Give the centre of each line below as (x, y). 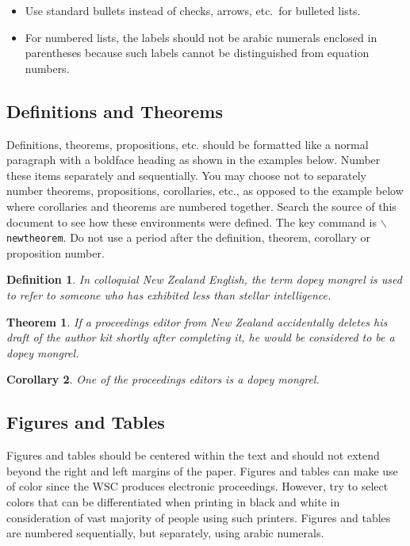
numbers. (47, 68)
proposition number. (56, 252)
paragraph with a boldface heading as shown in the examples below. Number (194, 160)
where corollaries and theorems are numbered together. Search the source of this (201, 206)
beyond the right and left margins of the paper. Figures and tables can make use (202, 470)
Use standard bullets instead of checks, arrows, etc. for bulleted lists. (193, 10)
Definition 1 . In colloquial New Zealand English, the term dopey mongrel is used (204, 279)
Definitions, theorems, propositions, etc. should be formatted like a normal (188, 144)
